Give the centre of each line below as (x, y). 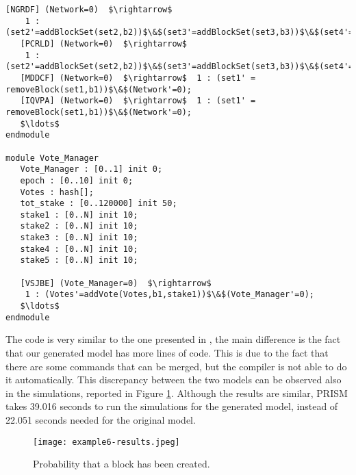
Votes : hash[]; (57, 192)
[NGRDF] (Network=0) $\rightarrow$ (89, 10)
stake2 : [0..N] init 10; (79, 226)
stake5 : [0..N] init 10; (79, 260)
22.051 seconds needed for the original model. (101, 419)
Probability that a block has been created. (122, 464)
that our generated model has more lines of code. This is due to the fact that (167, 352)
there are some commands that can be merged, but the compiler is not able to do (176, 366)
